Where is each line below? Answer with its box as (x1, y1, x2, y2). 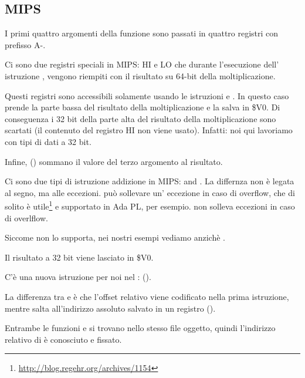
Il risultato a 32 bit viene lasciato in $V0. (5, 251, 154, 263)
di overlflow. (5, 211, 48, 224)
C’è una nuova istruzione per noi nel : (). (5, 271, 151, 283)
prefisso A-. (5, 38, 46, 50)
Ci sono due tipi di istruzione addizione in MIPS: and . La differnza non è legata (5, 175, 294, 187)
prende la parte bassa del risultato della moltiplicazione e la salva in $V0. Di (5, 101, 280, 113)
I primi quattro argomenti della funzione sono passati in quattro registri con (5, 27, 279, 39)
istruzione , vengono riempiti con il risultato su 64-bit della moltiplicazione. (5, 69, 276, 82)
